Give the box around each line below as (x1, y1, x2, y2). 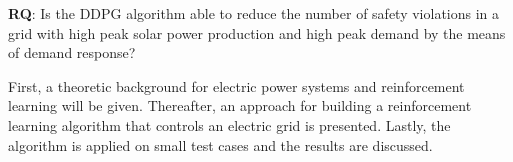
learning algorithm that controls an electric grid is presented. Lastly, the (8, 114, 451, 135)
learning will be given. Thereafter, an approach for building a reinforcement (8, 95, 472, 116)
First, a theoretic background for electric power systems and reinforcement (8, 75, 465, 96)
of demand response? (8, 42, 136, 63)
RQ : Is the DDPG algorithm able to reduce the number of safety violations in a (8, 3, 500, 23)
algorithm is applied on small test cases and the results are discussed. (8, 134, 433, 155)
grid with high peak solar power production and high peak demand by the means (8, 22, 506, 43)
